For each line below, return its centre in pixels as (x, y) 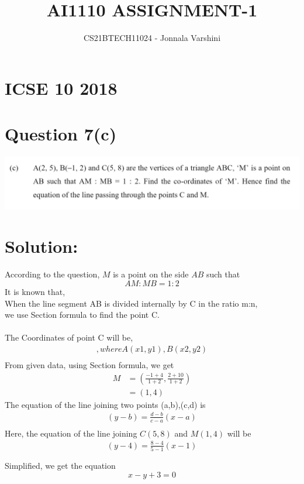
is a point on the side (151, 274)
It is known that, (35, 291)
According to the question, (52, 274)
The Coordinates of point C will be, (69, 337)
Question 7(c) (61, 134)
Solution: (42, 246)
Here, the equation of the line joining (71, 433)
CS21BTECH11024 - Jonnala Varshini (152, 38)
